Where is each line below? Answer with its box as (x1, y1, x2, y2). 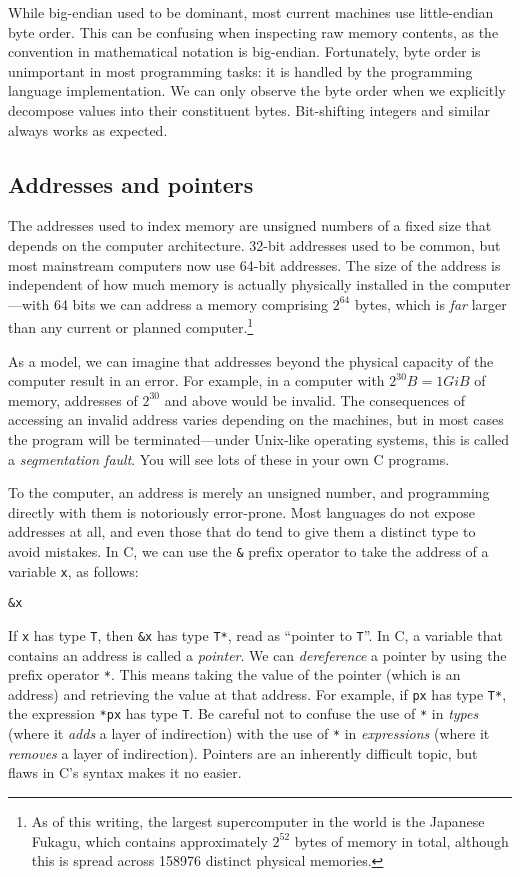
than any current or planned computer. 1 (8, 314, 254, 337)
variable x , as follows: (8, 560, 139, 581)
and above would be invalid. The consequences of (164, 389, 466, 410)
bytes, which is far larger (354, 293, 507, 314)
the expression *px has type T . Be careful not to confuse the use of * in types (8, 703, 479, 724)
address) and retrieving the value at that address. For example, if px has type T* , (8, 683, 507, 704)
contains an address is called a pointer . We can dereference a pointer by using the (8, 644, 507, 665)
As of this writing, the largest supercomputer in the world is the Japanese (31, 810, 485, 831)
